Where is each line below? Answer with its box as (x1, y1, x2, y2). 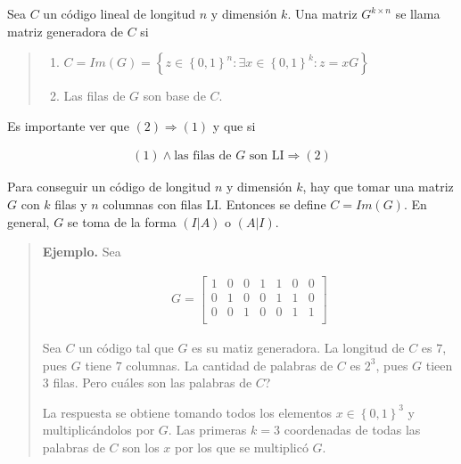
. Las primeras (168, 420, 247, 439)
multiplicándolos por (42, 420, 155, 439)
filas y (54, 195, 87, 213)
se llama (395, 4, 440, 22)
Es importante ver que (7, 116, 129, 134)
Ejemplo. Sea (42, 242, 121, 261)
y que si (212, 116, 256, 134)
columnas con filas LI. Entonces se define (103, 195, 326, 213)
